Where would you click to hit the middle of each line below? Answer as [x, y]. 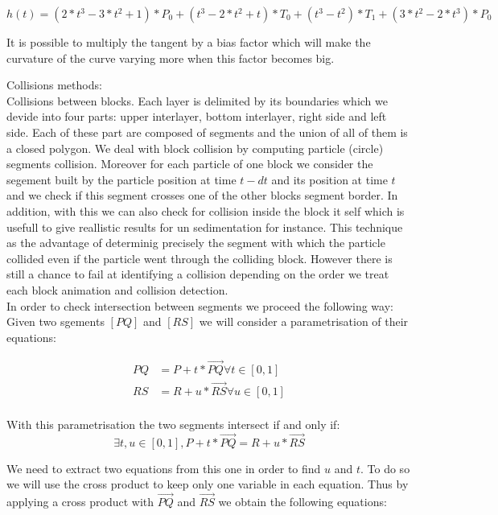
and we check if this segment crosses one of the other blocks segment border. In [202, 195]
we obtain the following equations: [303, 502]
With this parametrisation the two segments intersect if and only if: [173, 424]
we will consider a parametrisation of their [304, 321]
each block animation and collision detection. [117, 289]
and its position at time [329, 179]
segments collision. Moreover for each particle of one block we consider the [190, 164]
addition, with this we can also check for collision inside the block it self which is [206, 210]
